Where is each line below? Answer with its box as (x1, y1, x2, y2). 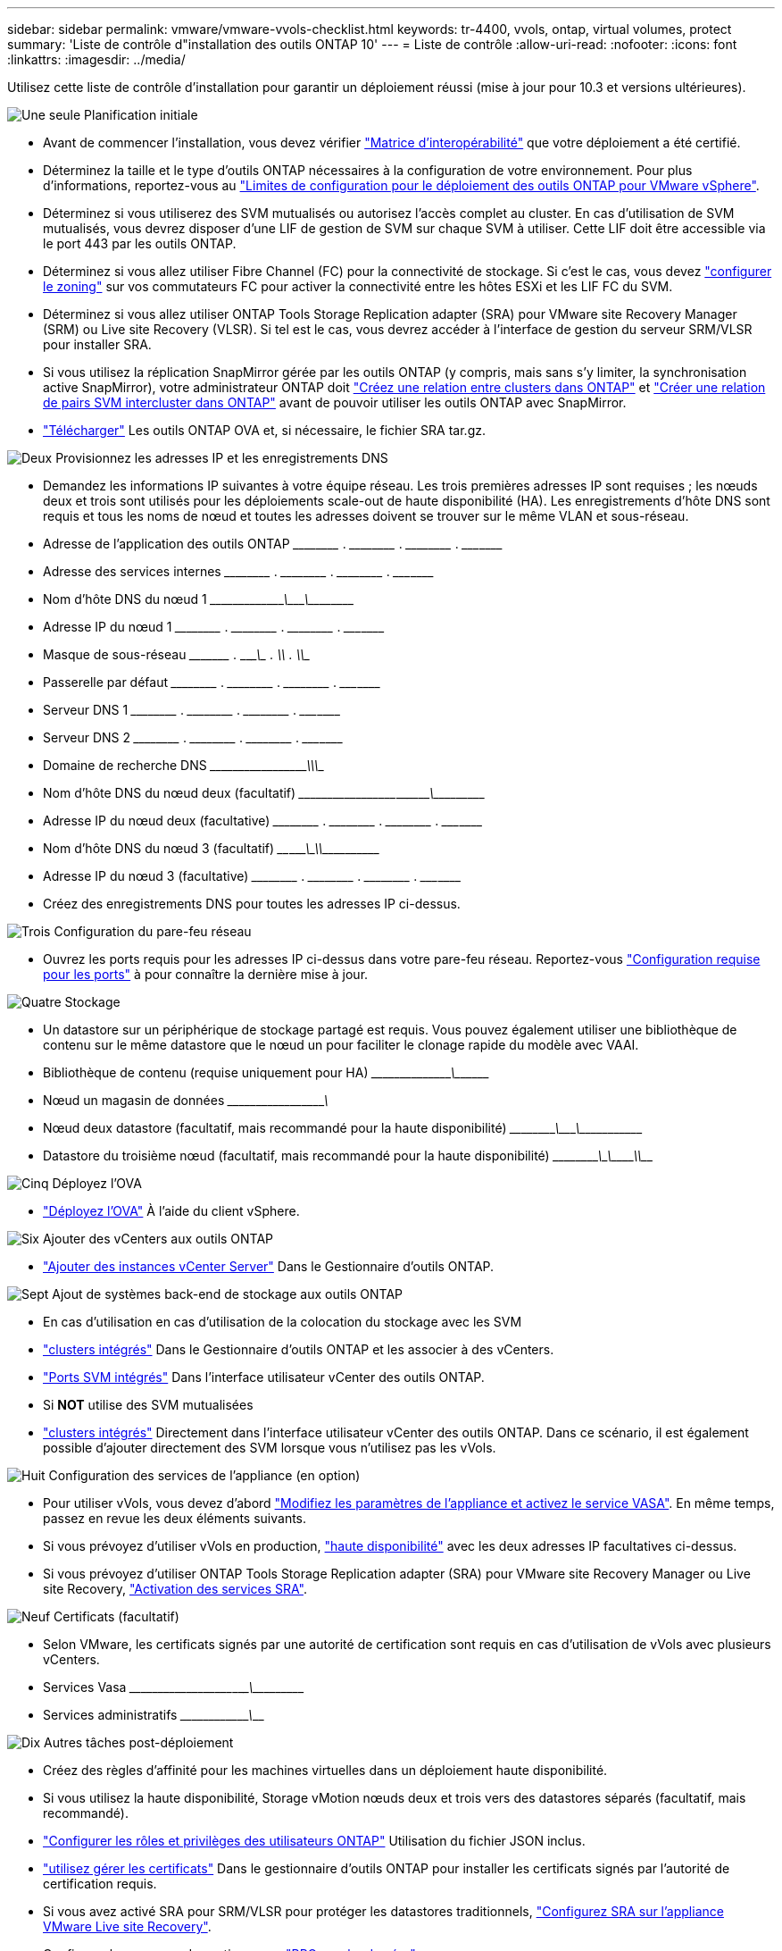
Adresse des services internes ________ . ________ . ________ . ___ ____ (43, 564, 434, 579)
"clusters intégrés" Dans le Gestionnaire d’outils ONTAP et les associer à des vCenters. (43, 1342, 554, 1357)
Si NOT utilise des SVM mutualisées (43, 1397, 254, 1412)
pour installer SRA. (43, 337, 152, 352)
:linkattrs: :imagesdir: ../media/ (7, 52, 186, 67)
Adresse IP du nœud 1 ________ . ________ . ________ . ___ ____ (43, 619, 385, 634)
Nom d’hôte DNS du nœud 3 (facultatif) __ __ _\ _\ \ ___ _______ (43, 841, 380, 856)
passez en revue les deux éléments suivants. (43, 1511, 307, 1526)
